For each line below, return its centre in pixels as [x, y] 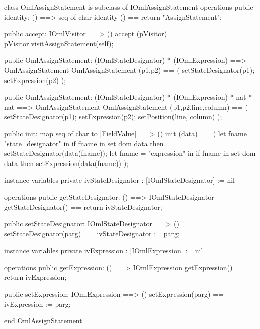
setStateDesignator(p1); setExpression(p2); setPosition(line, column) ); [113, 116]
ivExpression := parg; [37, 304]
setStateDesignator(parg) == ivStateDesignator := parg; [92, 233]
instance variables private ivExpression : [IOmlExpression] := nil [104, 250]
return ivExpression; [35, 277]
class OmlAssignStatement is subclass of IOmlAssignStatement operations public [129, 7]
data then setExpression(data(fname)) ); [66, 163]
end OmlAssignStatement [43, 321]
